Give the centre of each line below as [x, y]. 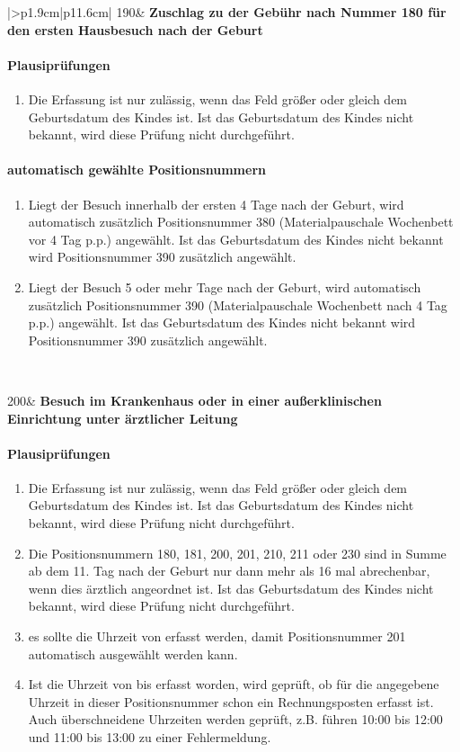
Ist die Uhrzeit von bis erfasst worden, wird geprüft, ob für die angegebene [234, 684]
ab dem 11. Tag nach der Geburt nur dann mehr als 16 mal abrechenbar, [229, 571]
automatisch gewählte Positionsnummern [137, 170]
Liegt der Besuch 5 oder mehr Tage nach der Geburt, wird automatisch [225, 286]
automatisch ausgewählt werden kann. [133, 654]
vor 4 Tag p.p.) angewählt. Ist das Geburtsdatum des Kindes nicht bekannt [236, 239]
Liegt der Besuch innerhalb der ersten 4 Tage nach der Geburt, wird [216, 204]
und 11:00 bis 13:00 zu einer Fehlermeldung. [150, 737]
